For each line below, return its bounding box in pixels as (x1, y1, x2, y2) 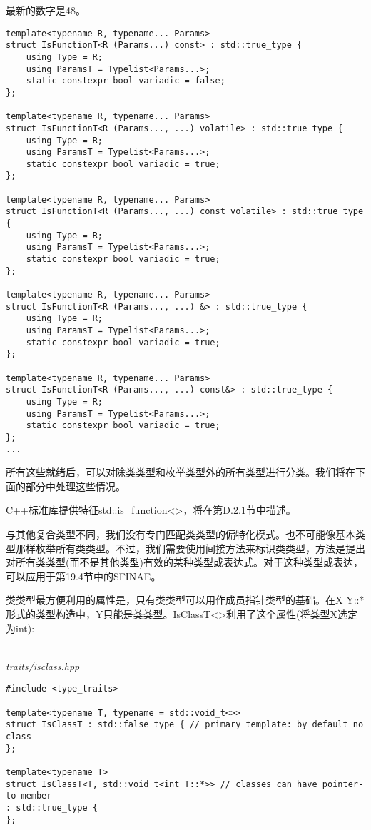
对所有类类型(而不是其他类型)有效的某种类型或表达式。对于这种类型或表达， (6, 555, 363, 570)
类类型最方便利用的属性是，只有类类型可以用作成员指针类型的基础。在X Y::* (6, 592, 365, 607)
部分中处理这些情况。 (25, 478, 126, 493)
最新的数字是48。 (6, 3, 86, 17)
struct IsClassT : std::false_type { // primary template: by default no (6, 719, 364, 730)
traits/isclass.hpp (6, 658, 80, 673)
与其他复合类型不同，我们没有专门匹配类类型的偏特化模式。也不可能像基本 (6, 527, 355, 541)
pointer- (322, 779, 364, 789)
